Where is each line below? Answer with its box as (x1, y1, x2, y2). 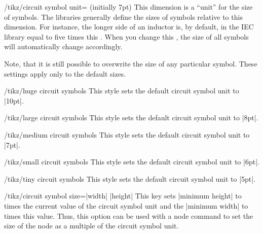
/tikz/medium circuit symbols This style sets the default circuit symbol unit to (4, 129, 250, 140)
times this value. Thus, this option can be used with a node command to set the (4, 210, 253, 221)
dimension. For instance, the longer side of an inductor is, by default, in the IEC (4, 21, 254, 32)
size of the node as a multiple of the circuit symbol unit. (4, 220, 179, 231)
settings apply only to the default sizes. (4, 68, 126, 79)
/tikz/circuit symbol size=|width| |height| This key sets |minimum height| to (4, 190, 242, 201)
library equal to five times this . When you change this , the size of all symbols (4, 31, 249, 42)
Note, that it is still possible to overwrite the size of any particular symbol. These (4, 58, 257, 69)
